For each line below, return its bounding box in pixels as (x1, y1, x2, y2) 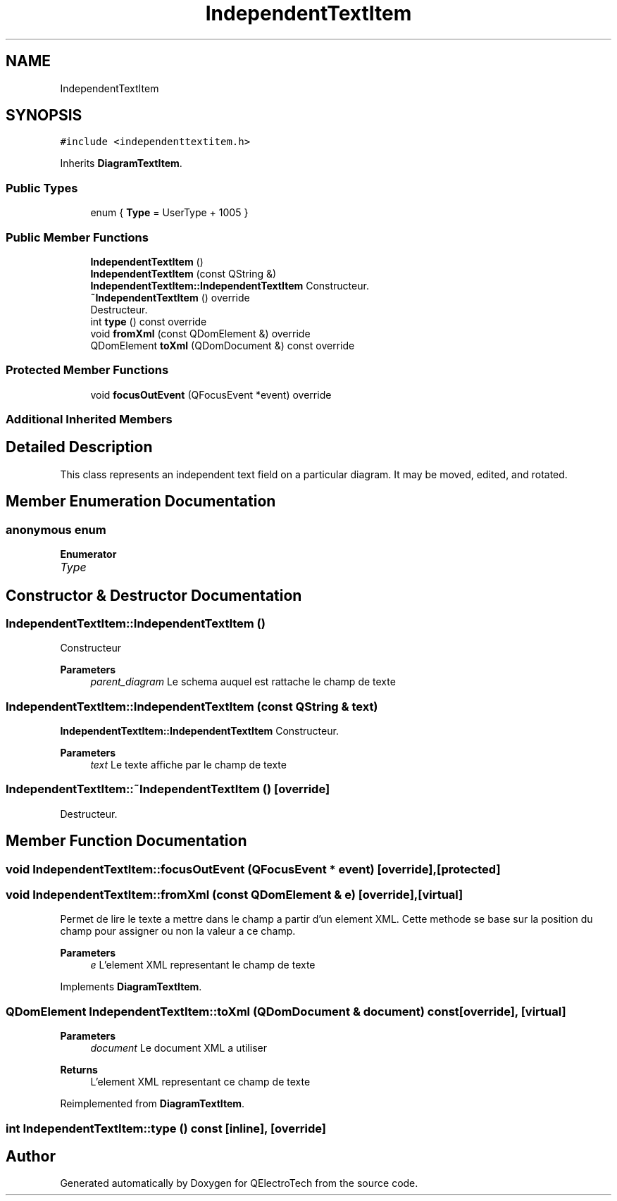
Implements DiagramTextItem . (60, 981, 202, 993)
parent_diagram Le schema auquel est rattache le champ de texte (90, 676, 396, 688)
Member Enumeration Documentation (6, 492, 276, 511)
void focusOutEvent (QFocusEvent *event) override (90, 388, 332, 401)
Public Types (6, 180, 78, 195)
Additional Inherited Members (6, 412, 173, 427)
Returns (60, 1064, 98, 1076)
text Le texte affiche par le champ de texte (90, 759, 287, 771)
